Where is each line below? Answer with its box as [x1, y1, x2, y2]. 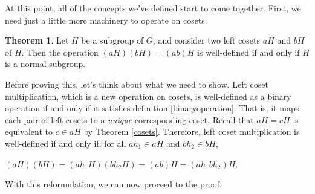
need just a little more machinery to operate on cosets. [5, 13, 207, 26]
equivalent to [5, 125, 53, 138]
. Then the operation [21, 45, 99, 58]
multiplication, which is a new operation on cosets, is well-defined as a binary [5, 89, 291, 102]
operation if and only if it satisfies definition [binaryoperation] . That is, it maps [5, 102, 299, 114]
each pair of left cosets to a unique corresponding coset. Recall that [5, 113, 254, 126]
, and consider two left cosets [152, 34, 261, 47]
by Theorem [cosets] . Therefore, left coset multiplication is [83, 125, 300, 138]
